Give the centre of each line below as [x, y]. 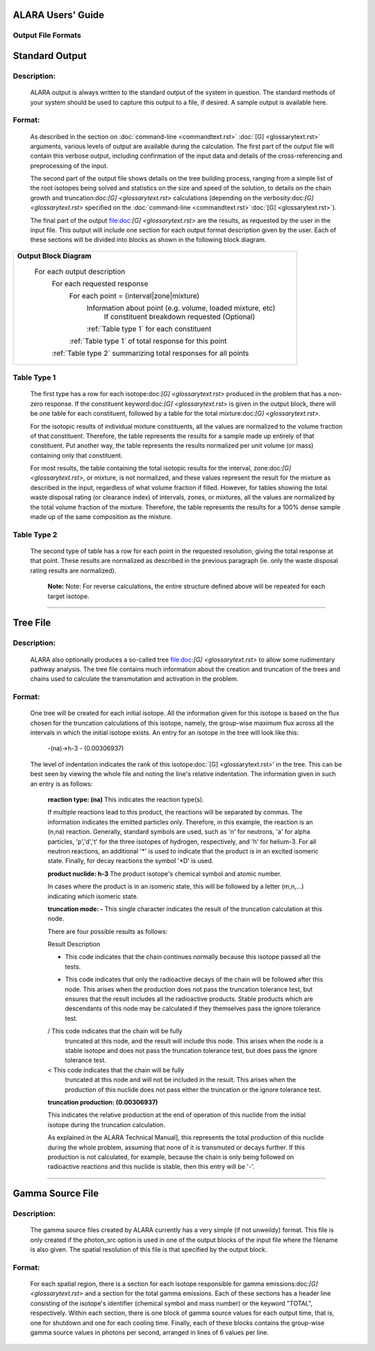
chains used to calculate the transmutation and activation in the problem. [134, 679]
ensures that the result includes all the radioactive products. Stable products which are [189, 999]
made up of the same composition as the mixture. [101, 517]
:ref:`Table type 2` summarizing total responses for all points [150, 353]
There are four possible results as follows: [108, 931]
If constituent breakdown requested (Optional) [180, 316]
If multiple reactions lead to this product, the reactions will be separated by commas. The [175, 812]
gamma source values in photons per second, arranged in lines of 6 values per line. [150, 1332]
